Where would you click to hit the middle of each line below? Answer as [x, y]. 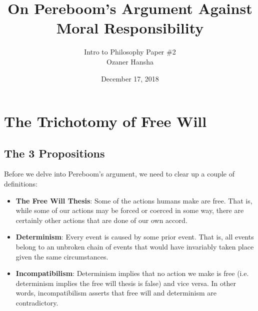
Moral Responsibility [130, 28]
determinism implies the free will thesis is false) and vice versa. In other [126, 283]
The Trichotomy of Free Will [105, 121]
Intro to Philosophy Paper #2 [130, 52]
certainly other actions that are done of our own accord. [101, 220]
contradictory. [37, 303]
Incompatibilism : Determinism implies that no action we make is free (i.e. [132, 273]
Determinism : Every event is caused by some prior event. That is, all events [135, 237]
